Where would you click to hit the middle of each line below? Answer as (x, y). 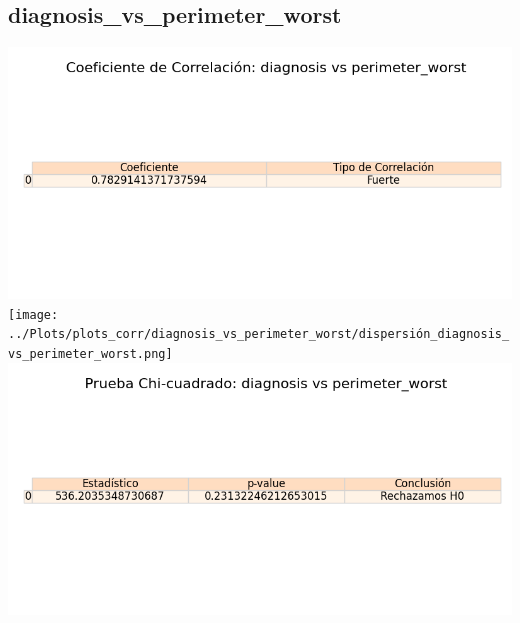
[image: (33, 314)
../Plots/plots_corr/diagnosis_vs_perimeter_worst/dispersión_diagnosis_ (259, 334)
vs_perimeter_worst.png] (90, 354)
